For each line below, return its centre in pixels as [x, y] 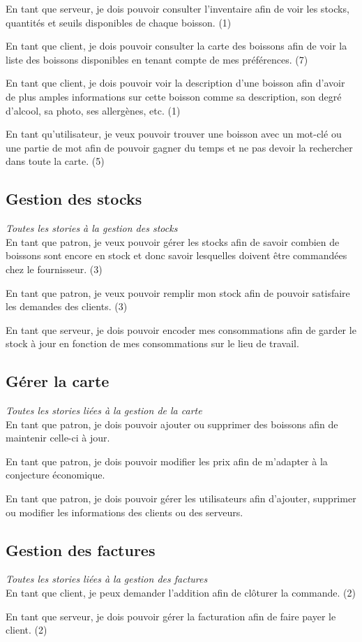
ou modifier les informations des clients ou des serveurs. [125, 512]
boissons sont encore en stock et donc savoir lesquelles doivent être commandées [176, 255]
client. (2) [27, 630]
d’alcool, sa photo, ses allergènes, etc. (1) [93, 110]
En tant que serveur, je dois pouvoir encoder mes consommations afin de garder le [181, 329]
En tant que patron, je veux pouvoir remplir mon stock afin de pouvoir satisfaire [178, 292]
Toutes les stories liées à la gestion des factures [107, 579]
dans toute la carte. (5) [55, 161]
